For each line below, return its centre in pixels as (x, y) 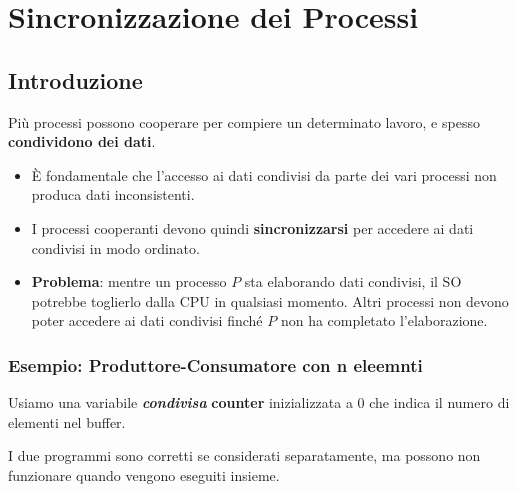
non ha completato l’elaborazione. (384, 320)
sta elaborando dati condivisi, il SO (353, 281)
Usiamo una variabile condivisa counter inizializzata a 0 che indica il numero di (259, 402)
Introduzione (75, 79)
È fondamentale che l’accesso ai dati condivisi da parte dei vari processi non (264, 174)
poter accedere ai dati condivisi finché (147, 320)
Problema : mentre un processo (129, 281)
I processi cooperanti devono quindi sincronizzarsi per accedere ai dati (252, 227)
